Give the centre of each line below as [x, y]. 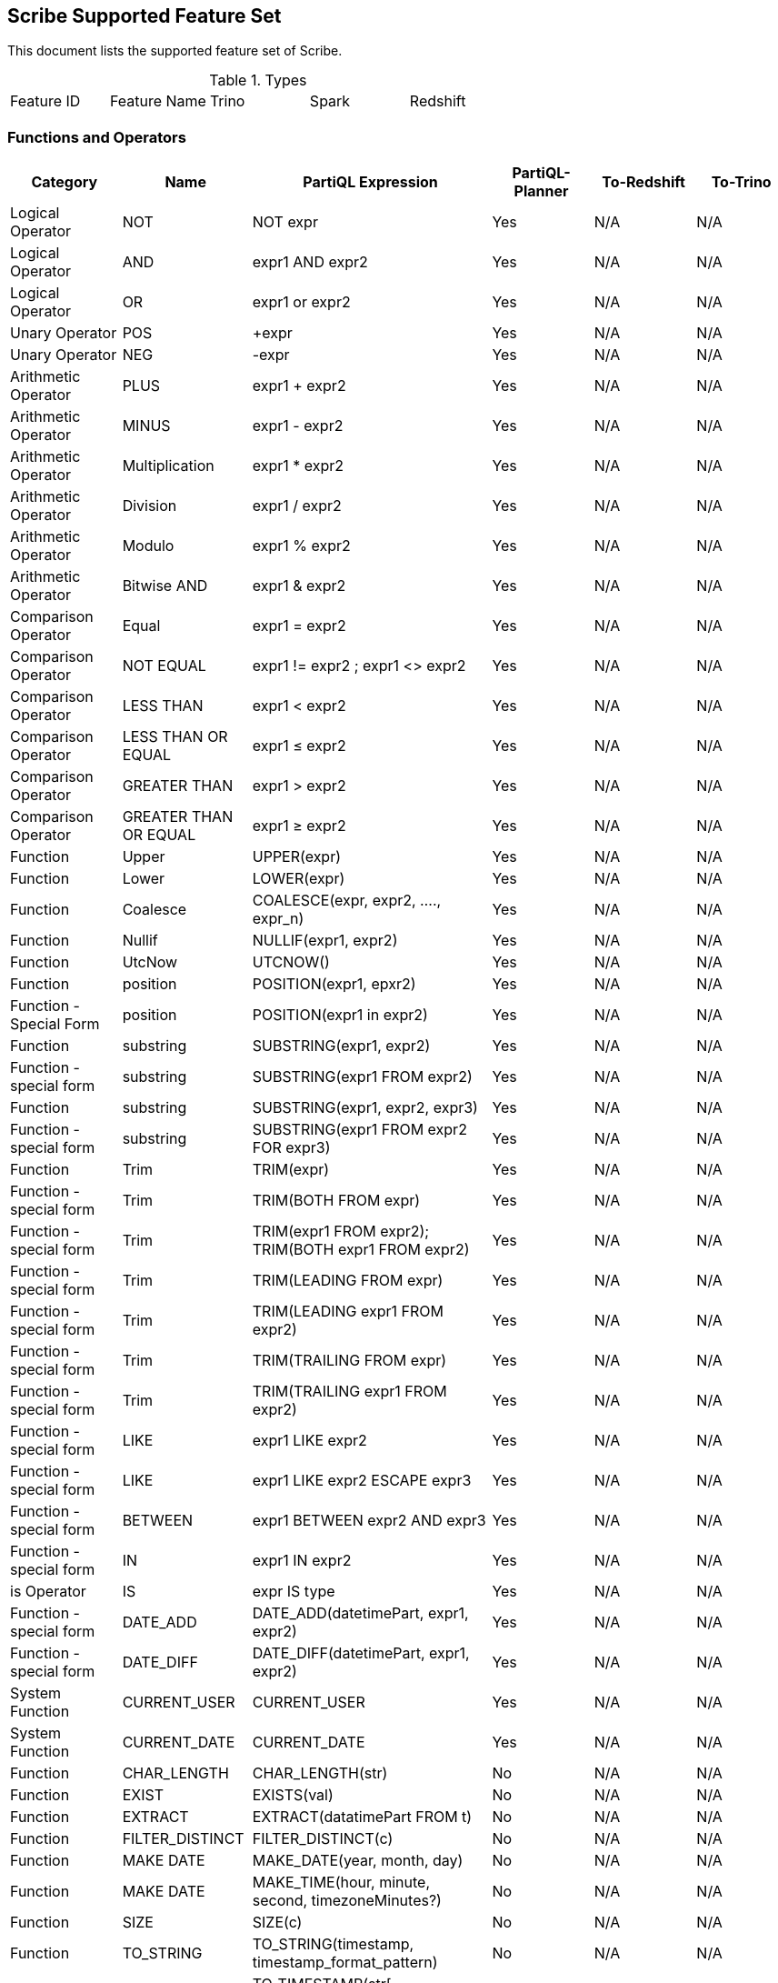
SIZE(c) [277, 1923]
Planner [541, 191]
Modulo [148, 546]
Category [65, 182]
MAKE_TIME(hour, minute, [341, 1883]
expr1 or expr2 [301, 302]
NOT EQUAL [164, 666]
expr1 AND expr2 [310, 262]
